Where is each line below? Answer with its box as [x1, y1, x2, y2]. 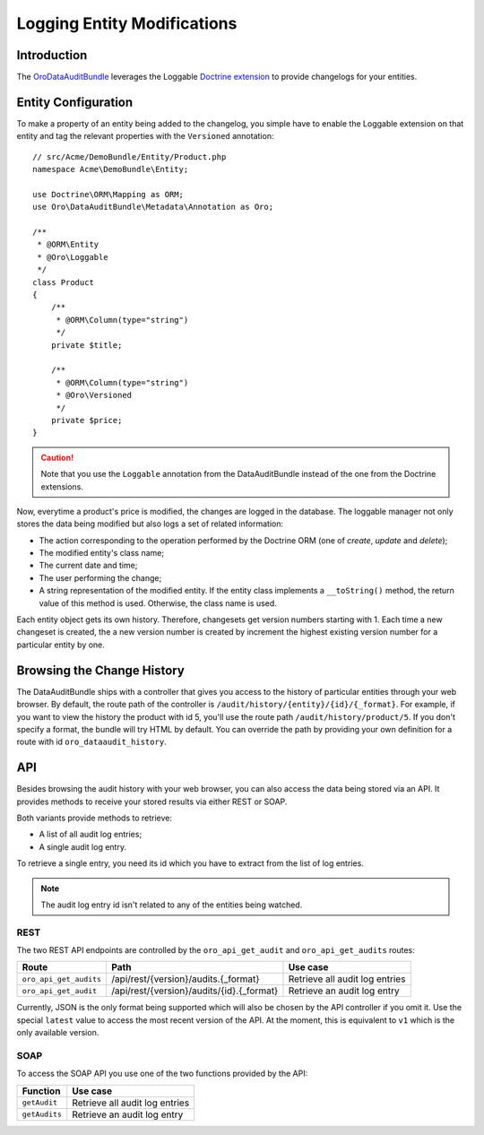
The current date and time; [39, 560, 138, 571]
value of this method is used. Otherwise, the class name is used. [39, 597, 277, 609]
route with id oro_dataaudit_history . [16, 736, 167, 748]
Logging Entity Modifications [16, 13, 238, 33]
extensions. [40, 481, 84, 492]
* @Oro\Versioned [56, 390, 133, 401]
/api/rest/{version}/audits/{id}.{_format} [111, 984, 279, 997]
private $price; [50, 415, 123, 425]
